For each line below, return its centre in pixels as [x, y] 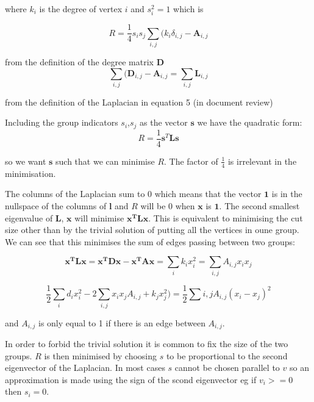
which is [188, 9]
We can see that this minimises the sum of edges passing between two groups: [150, 241]
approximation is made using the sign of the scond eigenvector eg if [131, 379]
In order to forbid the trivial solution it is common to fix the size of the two [147, 343]
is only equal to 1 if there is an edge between [122, 322]
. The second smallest [259, 206]
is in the [287, 194]
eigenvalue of [29, 217]
